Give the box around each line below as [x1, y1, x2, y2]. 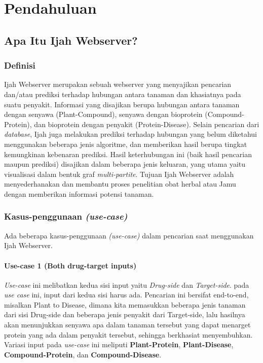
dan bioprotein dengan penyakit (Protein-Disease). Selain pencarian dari [34, 118, 259, 129]
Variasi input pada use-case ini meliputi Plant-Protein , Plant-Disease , [4, 339, 234, 350]
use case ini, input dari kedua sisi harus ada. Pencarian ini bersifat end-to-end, [4, 289, 249, 300]
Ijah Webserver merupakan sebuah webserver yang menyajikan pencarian [4, 79, 232, 89]
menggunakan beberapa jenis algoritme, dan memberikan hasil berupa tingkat [4, 138, 247, 149]
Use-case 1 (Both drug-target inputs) [4, 260, 137, 270]
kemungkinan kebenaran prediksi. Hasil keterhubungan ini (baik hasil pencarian [4, 148, 252, 159]
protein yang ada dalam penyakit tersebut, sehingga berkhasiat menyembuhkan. [4, 329, 253, 340]
